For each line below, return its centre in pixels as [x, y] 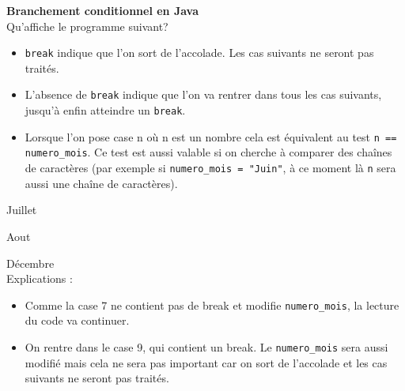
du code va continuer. [77, 320]
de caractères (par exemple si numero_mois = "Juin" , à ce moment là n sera [210, 168]
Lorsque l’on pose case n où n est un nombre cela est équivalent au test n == [211, 136]
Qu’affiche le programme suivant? [87, 26]
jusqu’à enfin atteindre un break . [105, 110]
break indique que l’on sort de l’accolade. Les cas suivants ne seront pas [199, 53]
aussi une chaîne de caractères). [101, 183]
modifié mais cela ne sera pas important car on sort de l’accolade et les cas [206, 362]
